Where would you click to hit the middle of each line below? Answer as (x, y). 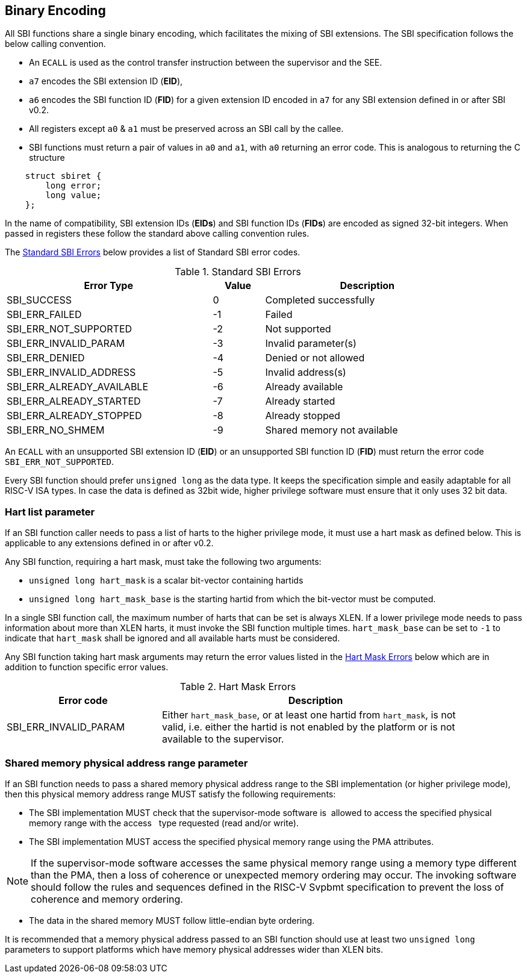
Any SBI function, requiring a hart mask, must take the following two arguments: (163, 562)
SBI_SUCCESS (39, 300)
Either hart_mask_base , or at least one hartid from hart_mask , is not (309, 715)
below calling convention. (55, 44)
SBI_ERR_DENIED (46, 358)
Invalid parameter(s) (311, 344)
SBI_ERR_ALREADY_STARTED (74, 401)
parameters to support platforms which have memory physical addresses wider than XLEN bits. (194, 949)
